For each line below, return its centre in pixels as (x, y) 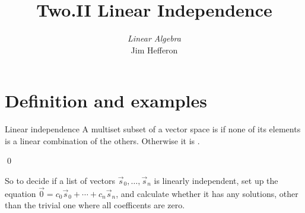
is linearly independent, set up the (216, 181)
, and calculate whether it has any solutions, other (207, 193)
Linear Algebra (154, 38)
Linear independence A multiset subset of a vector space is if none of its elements (153, 129)
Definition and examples (106, 101)
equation (20, 193)
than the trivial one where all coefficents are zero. (95, 205)
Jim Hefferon (154, 50)
